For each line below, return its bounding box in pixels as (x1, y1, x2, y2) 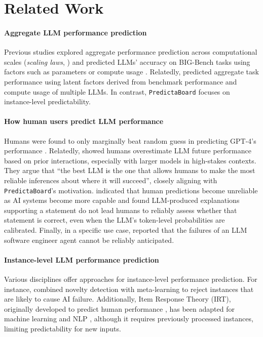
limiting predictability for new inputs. (4, 323, 121, 333)
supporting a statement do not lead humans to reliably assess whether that (4, 204, 237, 215)
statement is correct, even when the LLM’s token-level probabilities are (4, 215, 225, 225)
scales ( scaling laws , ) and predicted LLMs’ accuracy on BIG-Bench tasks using (4, 56, 250, 67)
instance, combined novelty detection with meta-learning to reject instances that (4, 283, 254, 294)
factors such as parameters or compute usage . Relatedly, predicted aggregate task (4, 66, 259, 77)
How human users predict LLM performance (4, 116, 164, 127)
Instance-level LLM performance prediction (4, 254, 159, 265)
